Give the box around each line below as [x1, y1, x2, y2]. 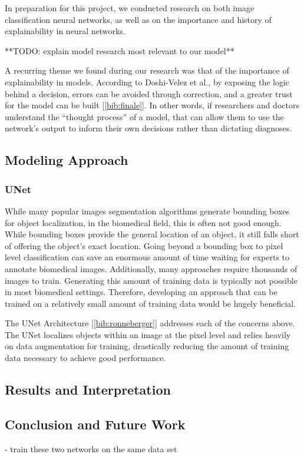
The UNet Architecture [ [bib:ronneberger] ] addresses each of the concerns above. [5, 317, 295, 329]
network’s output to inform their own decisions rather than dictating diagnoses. [5, 122, 292, 134]
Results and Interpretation [5, 380, 171, 399]
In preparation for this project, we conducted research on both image [5, 2, 255, 14]
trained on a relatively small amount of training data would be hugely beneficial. [5, 297, 296, 309]
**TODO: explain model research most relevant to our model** [5, 44, 234, 57]
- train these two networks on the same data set [5, 442, 177, 455]
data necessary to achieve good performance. [5, 352, 166, 364]
